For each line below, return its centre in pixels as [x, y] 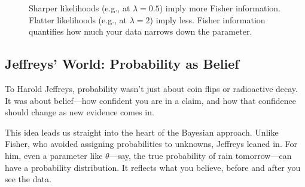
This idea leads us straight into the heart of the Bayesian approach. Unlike [142, 132]
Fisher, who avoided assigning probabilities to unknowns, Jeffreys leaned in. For [151, 144]
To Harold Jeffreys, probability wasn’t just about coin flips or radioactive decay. [151, 88]
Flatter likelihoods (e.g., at [78, 19]
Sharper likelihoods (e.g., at [80, 8]
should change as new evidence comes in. [80, 112]
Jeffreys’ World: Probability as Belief [122, 64]
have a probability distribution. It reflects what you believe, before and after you [153, 167]
